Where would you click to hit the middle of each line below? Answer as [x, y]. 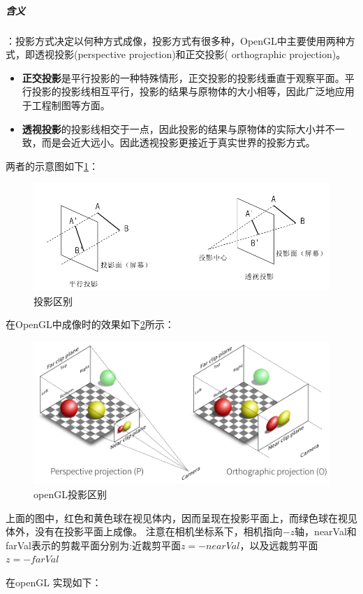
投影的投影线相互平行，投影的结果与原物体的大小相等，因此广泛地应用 [193, 91]
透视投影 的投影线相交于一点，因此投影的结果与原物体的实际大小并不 [178, 128]
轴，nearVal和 [326, 531]
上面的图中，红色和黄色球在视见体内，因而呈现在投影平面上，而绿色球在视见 [181, 517]
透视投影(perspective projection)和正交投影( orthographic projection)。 [190, 54]
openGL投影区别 [70, 494]
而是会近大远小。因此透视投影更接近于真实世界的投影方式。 [178, 142]
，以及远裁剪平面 [279, 545]
